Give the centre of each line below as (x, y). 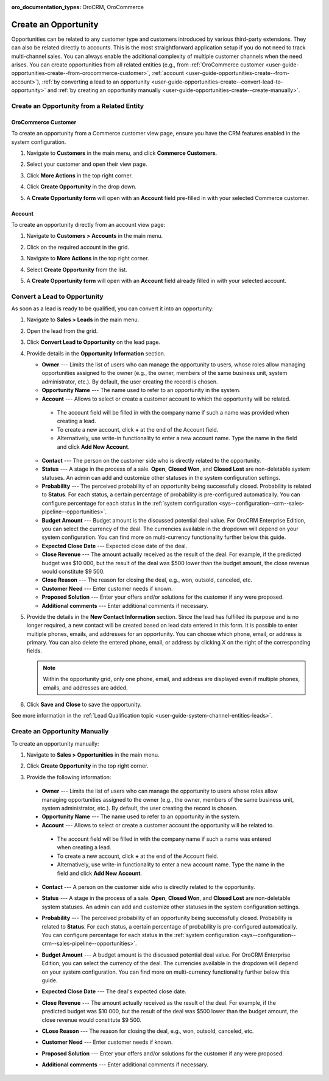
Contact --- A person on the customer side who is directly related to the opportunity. (148, 887)
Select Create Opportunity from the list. (77, 269)
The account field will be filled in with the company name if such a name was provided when (173, 412)
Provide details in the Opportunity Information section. (96, 353)
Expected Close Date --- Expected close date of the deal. (115, 546)
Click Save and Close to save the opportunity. (84, 705)
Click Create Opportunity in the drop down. (82, 187)
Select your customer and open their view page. (87, 164)
